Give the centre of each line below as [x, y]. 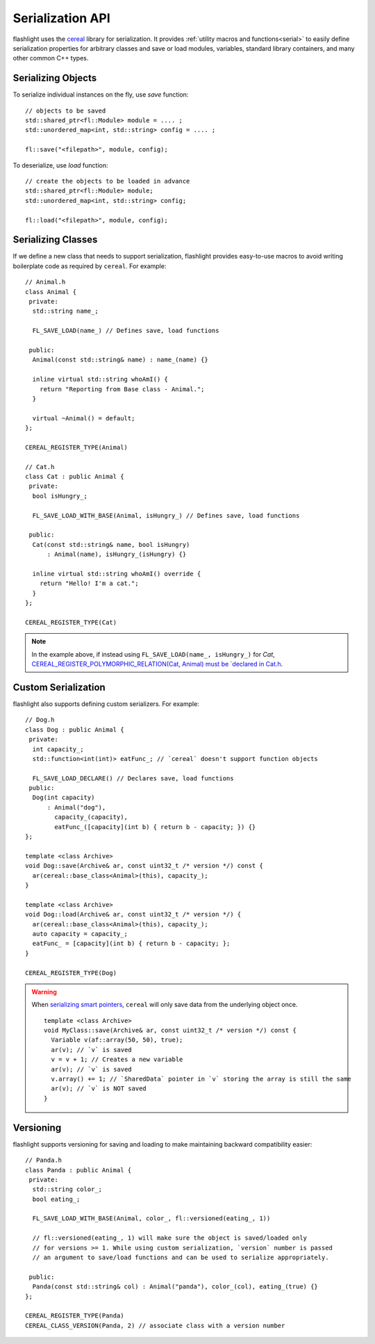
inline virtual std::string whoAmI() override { [117, 574]
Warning [44, 992]
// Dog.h [40, 720]
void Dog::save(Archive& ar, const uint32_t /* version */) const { [144, 866]
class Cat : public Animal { [75, 477]
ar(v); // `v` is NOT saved [99, 1089]
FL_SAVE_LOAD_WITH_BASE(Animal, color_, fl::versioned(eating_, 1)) [151, 1219]
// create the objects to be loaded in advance [108, 181]
